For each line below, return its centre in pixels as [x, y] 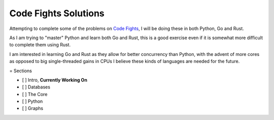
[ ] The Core [35, 94]
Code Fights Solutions [57, 13]
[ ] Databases [36, 87]
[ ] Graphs [32, 108]
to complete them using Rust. [40, 45]
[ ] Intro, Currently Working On [55, 80]
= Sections [21, 71]
